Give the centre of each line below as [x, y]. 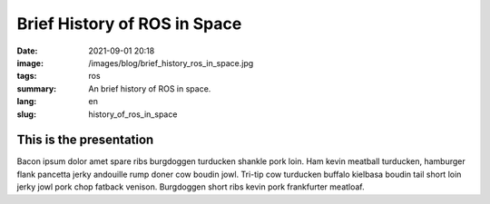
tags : [27, 76]
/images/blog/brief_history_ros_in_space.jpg [171, 63]
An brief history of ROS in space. [150, 88]
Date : [27, 51]
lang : [27, 102]
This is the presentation [85, 140]
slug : [26, 114]
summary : [37, 88]
